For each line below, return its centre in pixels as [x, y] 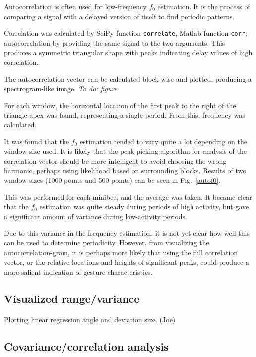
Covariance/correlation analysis [86, 346]
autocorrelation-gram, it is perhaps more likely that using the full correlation [121, 252]
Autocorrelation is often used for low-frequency [75, 6]
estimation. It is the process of [204, 6]
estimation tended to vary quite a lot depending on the [163, 141]
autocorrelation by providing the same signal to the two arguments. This [115, 42]
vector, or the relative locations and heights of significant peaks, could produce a [127, 262]
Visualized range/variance [72, 298]
